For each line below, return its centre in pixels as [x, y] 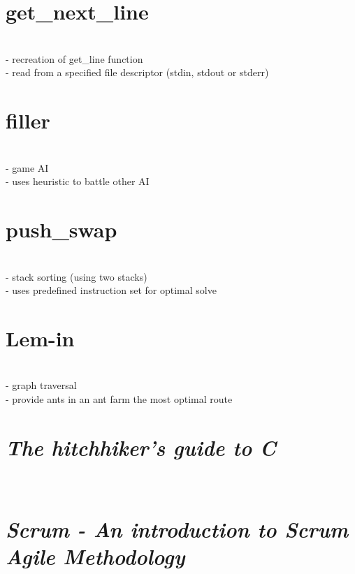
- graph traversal [41, 385]
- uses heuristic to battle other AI [78, 181]
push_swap [61, 229]
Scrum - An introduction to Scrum [177, 529]
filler [28, 120]
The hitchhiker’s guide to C [141, 447]
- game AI [27, 167]
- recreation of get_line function [74, 58]
